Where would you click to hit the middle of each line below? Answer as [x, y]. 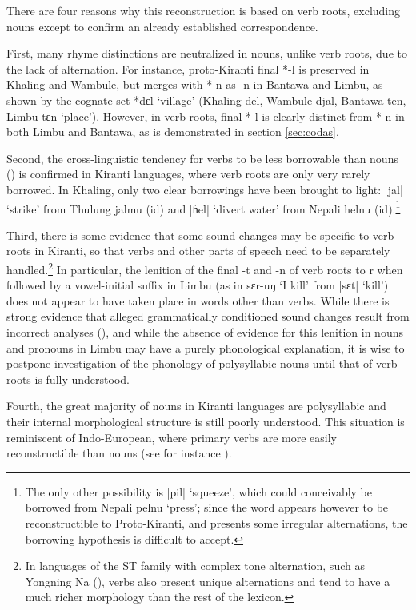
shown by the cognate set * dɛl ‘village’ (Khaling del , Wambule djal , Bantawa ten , [206, 100]
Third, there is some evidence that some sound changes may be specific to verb [200, 235]
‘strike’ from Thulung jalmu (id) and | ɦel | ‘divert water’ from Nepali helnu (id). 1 [204, 207]
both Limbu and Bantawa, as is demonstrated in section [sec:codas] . [173, 132]
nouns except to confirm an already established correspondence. [162, 26]
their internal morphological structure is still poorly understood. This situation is [206, 421]
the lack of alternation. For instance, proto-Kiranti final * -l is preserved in [188, 68]
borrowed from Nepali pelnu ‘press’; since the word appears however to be [207, 507]
